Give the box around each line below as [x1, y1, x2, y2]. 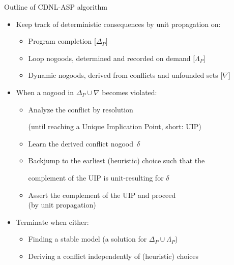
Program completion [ [28, 36, 96, 46]
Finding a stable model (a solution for [28, 233, 147, 244]
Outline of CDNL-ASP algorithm [4, 2, 107, 12]
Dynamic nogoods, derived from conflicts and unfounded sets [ [28, 70, 223, 80]
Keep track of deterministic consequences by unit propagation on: [16, 18, 221, 29]
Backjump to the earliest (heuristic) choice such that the [28, 155, 205, 166]
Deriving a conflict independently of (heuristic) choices [28, 250, 199, 261]
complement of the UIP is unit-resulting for [28, 172, 164, 183]
